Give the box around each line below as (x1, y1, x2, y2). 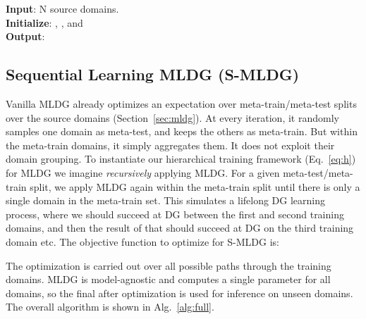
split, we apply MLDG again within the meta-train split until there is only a (30, 179, 360, 194)
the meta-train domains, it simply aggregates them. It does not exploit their (6, 137, 335, 152)
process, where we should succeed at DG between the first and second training (6, 206, 344, 221)
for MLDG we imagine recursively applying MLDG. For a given (6, 165, 280, 180)
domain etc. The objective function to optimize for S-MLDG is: (6, 234, 279, 249)
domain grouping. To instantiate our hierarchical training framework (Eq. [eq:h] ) (6, 151, 356, 166)
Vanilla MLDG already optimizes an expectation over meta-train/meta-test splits (6, 96, 357, 111)
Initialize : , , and (6, 15, 83, 30)
